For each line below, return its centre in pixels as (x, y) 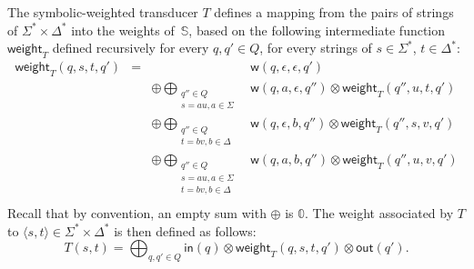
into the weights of (123, 30)
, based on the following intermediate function (317, 30)
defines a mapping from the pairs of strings (334, 12)
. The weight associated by (379, 213)
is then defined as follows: (185, 230)
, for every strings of (316, 48)
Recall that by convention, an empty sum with (137, 213)
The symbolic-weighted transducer (103, 12)
